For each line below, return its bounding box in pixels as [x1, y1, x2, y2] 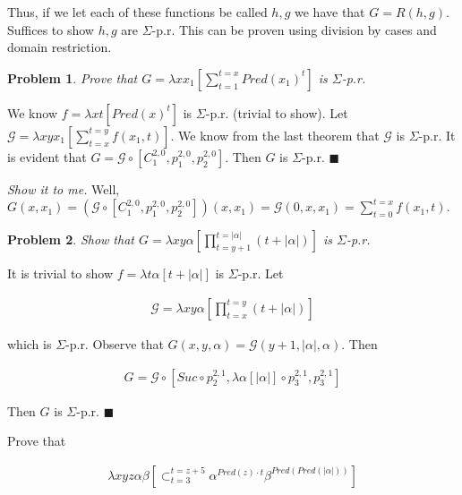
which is [7, 335, 52, 353]
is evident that [7, 147, 87, 166]
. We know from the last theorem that [170, 125, 380, 144]
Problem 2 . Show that [7, 230, 134, 249]
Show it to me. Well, [7, 179, 120, 198]
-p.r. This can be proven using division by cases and [151, 20, 437, 38]
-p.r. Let [237, 264, 284, 283]
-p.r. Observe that [65, 335, 164, 353]
